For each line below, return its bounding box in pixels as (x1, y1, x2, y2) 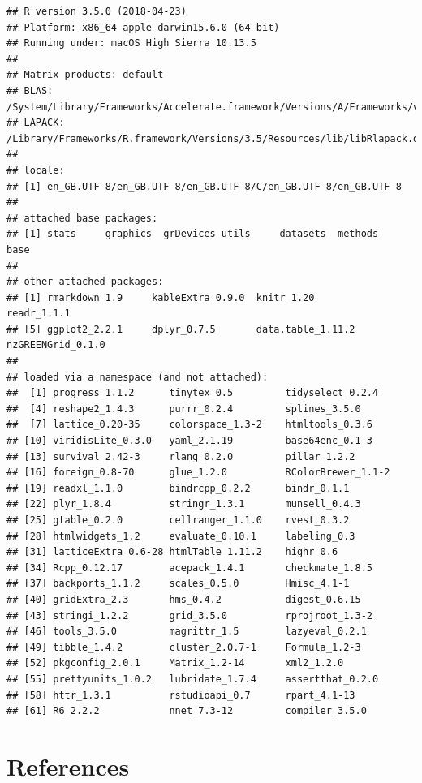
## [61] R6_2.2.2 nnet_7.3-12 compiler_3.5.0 (6, 705, 367, 717)
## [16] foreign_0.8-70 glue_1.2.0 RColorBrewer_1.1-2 (6, 467, 390, 479)
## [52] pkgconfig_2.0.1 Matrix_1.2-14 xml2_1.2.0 (6, 657, 344, 669)
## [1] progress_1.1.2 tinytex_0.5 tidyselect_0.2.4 (6, 387, 379, 399)
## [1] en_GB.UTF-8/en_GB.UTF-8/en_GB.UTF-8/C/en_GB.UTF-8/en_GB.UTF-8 (6, 180, 402, 192)
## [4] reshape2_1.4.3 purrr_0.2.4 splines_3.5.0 (6, 402, 361, 415)
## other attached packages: (6, 276, 164, 288)
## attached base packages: (6, 212, 158, 224)
